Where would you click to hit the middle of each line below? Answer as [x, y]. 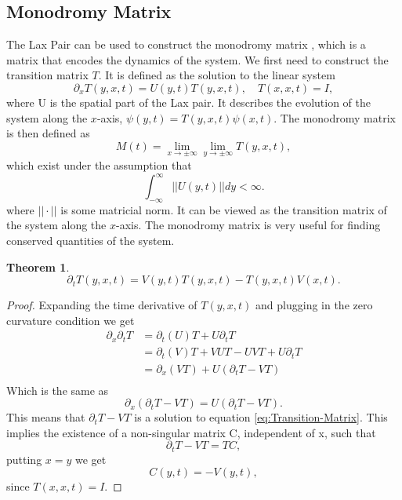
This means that [46, 417]
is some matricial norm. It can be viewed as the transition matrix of [224, 209]
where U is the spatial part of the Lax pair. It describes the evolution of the [188, 102]
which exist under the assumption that [99, 164]
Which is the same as [58, 390]
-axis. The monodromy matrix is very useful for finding [248, 225]
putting [24, 459]
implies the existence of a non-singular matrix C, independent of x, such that [191, 432]
